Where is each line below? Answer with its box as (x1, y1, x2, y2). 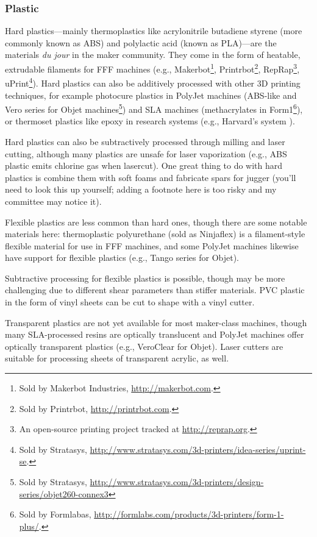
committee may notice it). (5, 194, 102, 207)
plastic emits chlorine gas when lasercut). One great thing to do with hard (5, 159, 283, 172)
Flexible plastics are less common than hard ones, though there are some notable (5, 215, 307, 228)
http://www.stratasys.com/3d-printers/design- (90, 475, 264, 488)
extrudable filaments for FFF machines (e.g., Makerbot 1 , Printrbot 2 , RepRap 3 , (5, 61, 300, 75)
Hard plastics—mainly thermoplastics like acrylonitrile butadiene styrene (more (5, 24, 302, 37)
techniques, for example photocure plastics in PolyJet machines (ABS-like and (5, 88, 297, 101)
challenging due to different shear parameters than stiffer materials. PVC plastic (5, 283, 305, 296)
